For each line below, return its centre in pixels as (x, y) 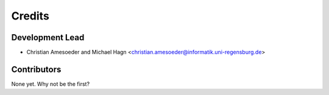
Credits (30, 16)
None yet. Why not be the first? (51, 84)
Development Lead (48, 37)
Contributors (36, 69)
